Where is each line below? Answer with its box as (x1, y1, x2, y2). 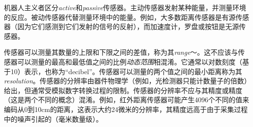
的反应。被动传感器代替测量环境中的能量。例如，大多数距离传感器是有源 (4, 12, 235, 22)
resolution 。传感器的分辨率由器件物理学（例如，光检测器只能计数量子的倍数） (4, 76, 248, 86)
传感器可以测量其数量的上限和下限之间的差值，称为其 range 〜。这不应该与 (4, 47, 238, 57)
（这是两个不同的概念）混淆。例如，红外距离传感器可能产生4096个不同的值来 (4, 95, 249, 105)
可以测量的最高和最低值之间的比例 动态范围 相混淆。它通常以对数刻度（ (17, 56, 242, 66)
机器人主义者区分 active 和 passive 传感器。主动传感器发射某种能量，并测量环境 (4, 2, 246, 12)
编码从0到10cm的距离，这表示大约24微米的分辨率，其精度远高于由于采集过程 (4, 104, 248, 114)
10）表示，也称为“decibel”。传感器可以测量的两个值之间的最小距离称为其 (10, 66, 242, 76)
